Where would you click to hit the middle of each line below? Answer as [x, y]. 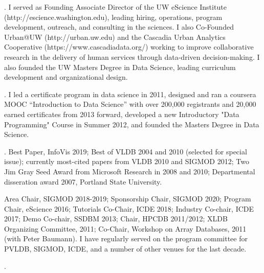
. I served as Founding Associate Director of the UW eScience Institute [115, 7]
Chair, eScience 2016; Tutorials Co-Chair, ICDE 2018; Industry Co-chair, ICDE [129, 208]
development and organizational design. [66, 77]
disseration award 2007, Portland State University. [83, 181]
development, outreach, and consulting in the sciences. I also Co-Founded [119, 27]
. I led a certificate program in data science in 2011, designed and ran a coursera [130, 94]
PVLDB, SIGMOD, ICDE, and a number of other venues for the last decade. [125, 249]
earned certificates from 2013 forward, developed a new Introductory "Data [122, 114]
